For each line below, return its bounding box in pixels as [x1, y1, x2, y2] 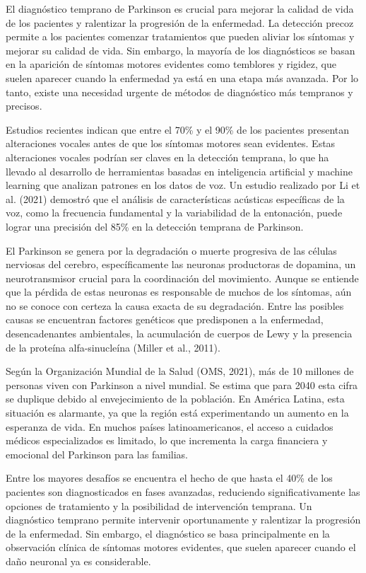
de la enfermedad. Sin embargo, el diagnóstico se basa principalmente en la [6, 526, 330, 540]
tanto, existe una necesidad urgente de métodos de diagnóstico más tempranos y [6, 84, 353, 99]
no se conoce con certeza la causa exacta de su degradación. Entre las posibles [6, 298, 344, 313]
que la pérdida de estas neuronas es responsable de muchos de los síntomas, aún [6, 284, 352, 299]
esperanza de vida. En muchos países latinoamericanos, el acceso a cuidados [6, 419, 333, 434]
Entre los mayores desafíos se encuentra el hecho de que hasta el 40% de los [6, 470, 333, 485]
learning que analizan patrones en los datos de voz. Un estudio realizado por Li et [6, 178, 360, 192]
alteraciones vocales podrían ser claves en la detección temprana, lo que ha [6, 149, 329, 164]
